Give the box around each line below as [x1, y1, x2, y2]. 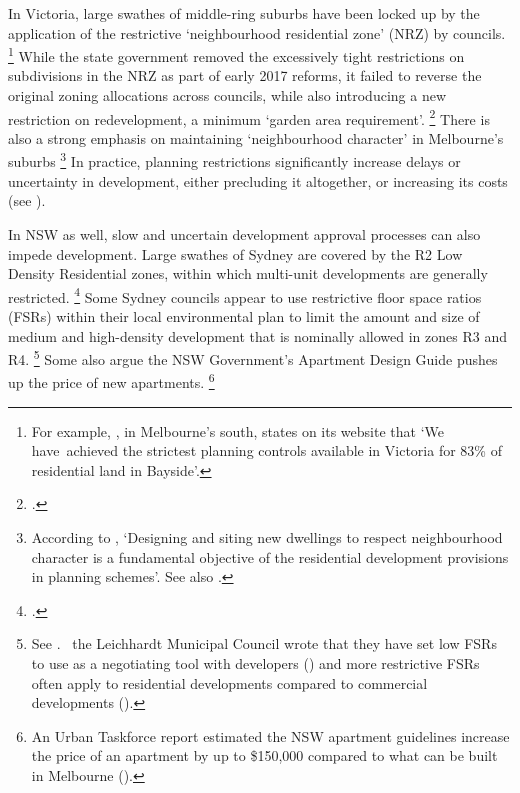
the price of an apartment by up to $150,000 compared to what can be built [31, 745, 498, 766]
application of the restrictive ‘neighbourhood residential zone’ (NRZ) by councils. [8, 22, 506, 43]
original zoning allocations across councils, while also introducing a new [8, 85, 447, 106]
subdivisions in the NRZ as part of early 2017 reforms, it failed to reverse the [8, 65, 482, 86]
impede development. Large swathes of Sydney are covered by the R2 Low [8, 243, 463, 264]
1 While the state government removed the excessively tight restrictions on [8, 43, 465, 66]
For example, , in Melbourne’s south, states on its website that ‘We [31, 420, 444, 441]
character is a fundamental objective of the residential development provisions [31, 546, 509, 567]
